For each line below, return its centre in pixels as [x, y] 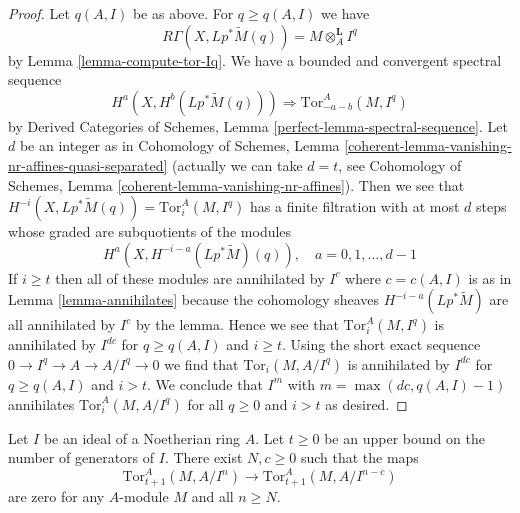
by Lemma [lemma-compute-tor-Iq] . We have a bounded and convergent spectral [255, 59]
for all [205, 403]
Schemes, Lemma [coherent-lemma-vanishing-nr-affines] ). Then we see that [236, 184]
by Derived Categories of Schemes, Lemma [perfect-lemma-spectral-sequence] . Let [258, 125]
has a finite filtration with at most [355, 206]
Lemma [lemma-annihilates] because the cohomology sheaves [194, 299]
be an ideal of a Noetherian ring [142, 437]
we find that [201, 363]
